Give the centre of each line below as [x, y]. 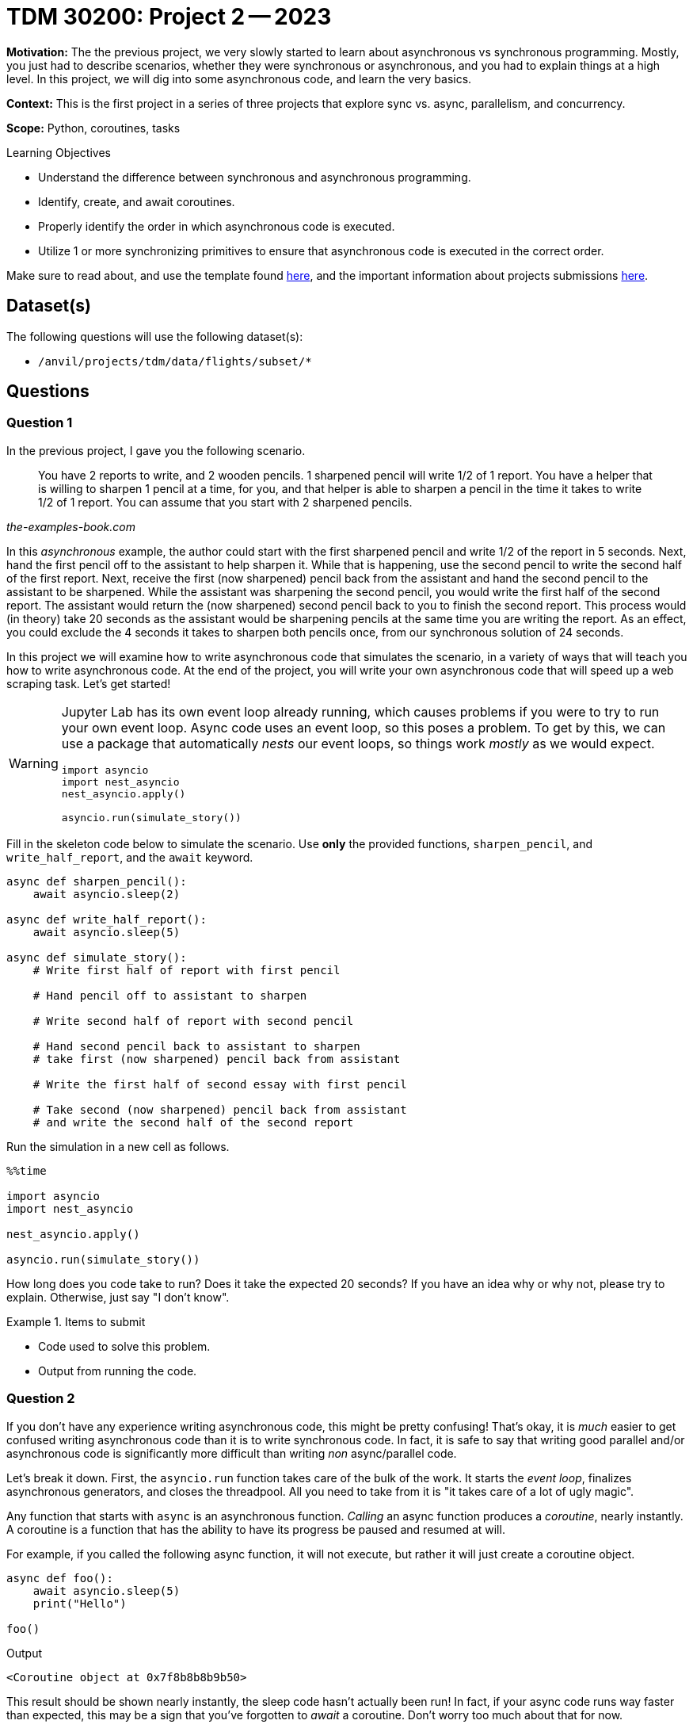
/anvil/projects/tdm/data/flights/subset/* [175, 361]
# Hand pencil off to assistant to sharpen [170, 995]
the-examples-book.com [71, 526]
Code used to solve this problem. [124, 1346]
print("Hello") [80, 1603]
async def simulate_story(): [97, 957]
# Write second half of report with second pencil [193, 1021]
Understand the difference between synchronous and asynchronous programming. [255, 177]
